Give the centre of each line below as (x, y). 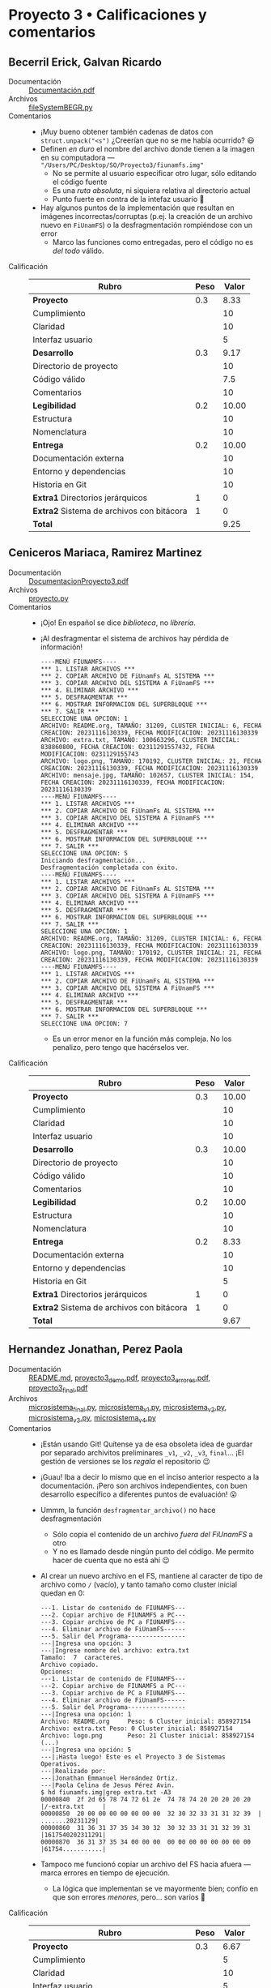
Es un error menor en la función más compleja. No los (142, 1039)
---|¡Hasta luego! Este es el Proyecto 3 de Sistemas (133, 1757)
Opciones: (57, 1672)
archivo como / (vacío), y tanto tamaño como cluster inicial (139, 1584)
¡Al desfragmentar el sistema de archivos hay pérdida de (134, 638)
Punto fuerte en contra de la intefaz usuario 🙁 (128, 199)
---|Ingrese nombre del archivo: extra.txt (115, 1650)
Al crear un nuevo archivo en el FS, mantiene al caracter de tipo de (151, 1575)
